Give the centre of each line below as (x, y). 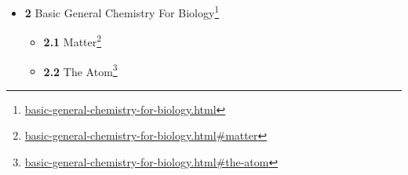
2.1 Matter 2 (73, 40)
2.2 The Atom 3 (80, 70)
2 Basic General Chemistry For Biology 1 (122, 11)
